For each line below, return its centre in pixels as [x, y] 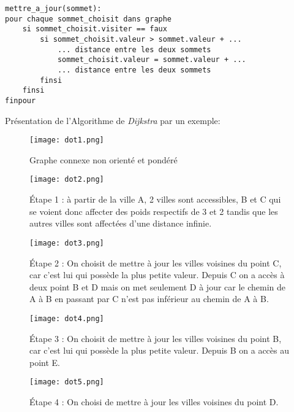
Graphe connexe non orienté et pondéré [104, 159]
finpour [21, 100]
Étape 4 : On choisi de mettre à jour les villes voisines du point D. [154, 401]
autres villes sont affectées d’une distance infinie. [121, 223]
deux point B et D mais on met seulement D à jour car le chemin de [158, 286]
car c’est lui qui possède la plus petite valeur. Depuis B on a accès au [159, 350]
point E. [45, 362]
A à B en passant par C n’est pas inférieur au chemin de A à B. [149, 299]
